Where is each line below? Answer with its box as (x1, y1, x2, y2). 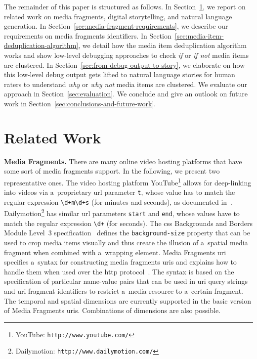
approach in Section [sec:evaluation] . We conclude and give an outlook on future (4, 89, 248, 99)
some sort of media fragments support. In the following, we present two (4, 166, 220, 176)
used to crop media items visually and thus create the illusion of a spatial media (4, 237, 248, 248)
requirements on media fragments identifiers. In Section (4, 30, 171, 41)
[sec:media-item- (174, 30, 224, 41)
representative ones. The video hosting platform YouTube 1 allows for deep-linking (4, 176, 252, 187)
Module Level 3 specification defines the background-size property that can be (4, 227, 250, 238)
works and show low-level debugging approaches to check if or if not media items (4, 49, 249, 60)
